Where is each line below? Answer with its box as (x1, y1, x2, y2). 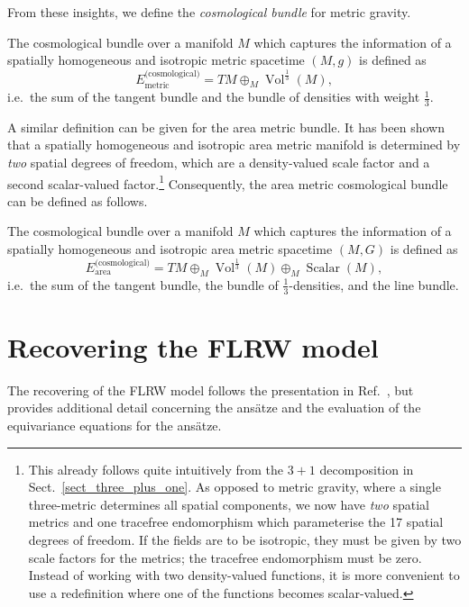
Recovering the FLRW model (7, 328, 379, 365)
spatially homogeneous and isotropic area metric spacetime (7, 240, 333, 258)
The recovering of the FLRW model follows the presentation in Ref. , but (7, 380, 414, 399)
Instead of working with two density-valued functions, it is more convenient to (28, 566, 460, 584)
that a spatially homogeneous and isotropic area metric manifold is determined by (7, 135, 461, 154)
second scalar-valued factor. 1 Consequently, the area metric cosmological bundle (7, 171, 448, 193)
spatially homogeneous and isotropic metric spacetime (7, 50, 305, 69)
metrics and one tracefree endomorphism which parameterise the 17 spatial (28, 512, 444, 531)
